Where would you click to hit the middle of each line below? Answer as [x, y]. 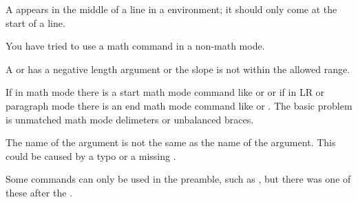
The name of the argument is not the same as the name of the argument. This [171, 142]
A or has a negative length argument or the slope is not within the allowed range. [178, 69]
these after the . [39, 192]
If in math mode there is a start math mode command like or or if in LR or [165, 92]
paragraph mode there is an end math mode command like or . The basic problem [179, 105]
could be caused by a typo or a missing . [91, 155]
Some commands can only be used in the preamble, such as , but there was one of [178, 179]
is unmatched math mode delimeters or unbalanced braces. [130, 119]
